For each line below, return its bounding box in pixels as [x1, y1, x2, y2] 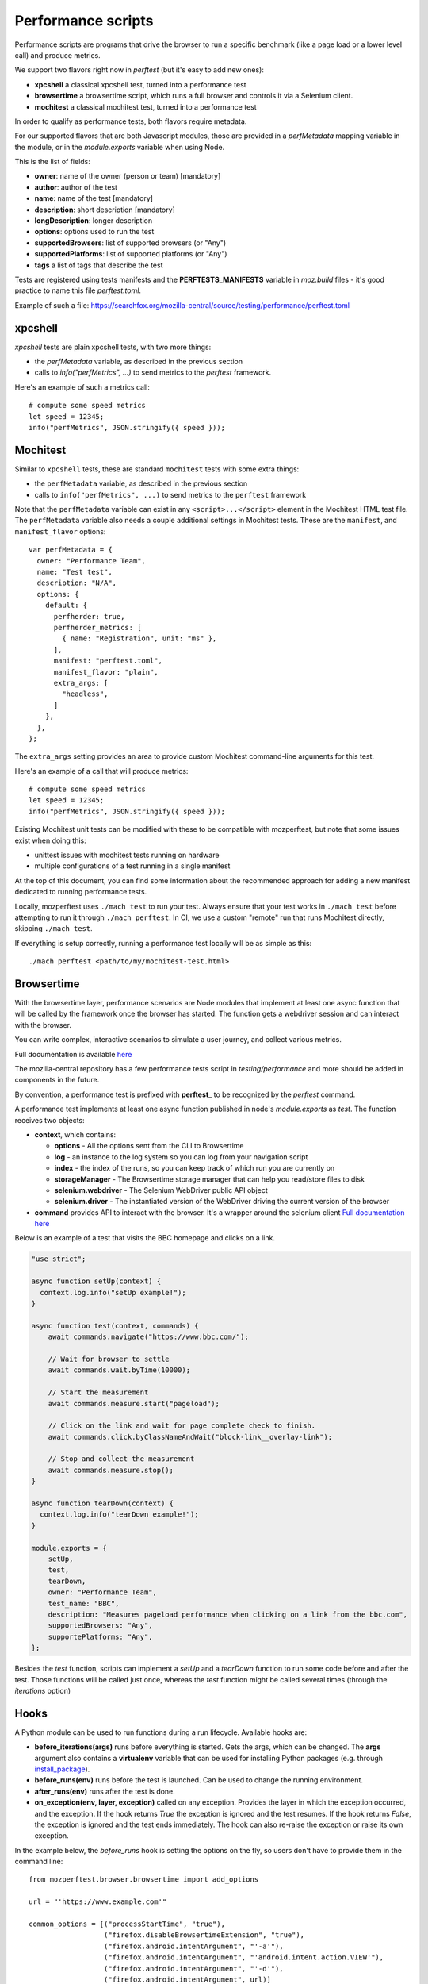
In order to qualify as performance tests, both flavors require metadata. [14, 116, 247, 126]
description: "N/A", [36, 579, 117, 587]
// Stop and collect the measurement [48, 1455, 195, 1463]
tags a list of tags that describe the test [34, 260, 163, 270]
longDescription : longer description [34, 216, 153, 225]
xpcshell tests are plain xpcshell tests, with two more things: [14, 342, 212, 352]
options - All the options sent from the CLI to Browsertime [54, 1141, 245, 1151]
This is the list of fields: [14, 157, 91, 167]
